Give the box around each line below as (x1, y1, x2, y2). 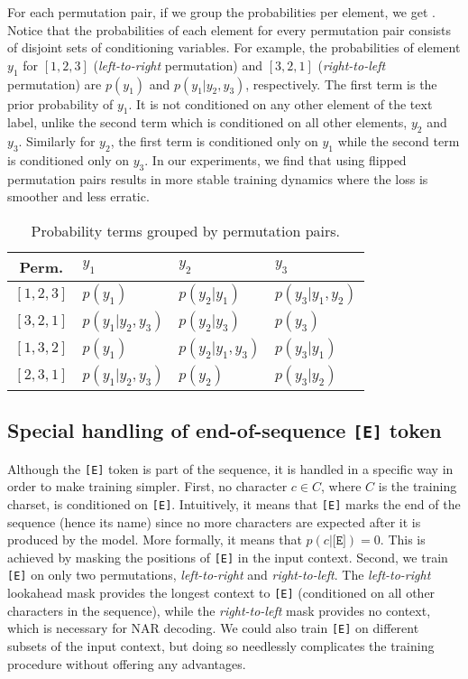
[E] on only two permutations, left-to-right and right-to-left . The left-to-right (7, 565, 431, 584)
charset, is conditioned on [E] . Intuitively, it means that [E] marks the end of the (7, 494, 461, 513)
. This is (380, 530, 426, 549)
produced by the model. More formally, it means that (7, 530, 302, 549)
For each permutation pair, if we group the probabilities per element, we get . (7, 3, 436, 21)
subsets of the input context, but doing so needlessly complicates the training (7, 637, 435, 656)
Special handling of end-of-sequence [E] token (7, 416, 442, 444)
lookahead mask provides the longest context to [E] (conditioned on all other (7, 583, 436, 602)
